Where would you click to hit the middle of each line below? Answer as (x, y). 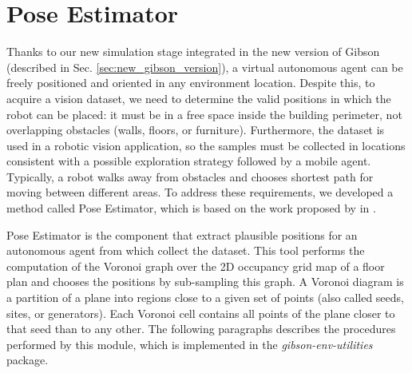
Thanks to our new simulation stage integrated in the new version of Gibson (193, 52)
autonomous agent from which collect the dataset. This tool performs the (186, 250)
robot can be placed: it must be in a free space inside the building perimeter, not (204, 114)
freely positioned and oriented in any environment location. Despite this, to (191, 83)
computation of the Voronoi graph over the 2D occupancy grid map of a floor (196, 266)
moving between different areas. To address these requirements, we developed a (200, 192)
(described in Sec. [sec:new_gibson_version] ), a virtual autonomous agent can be (205, 67)
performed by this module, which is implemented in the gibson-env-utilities (190, 344)
